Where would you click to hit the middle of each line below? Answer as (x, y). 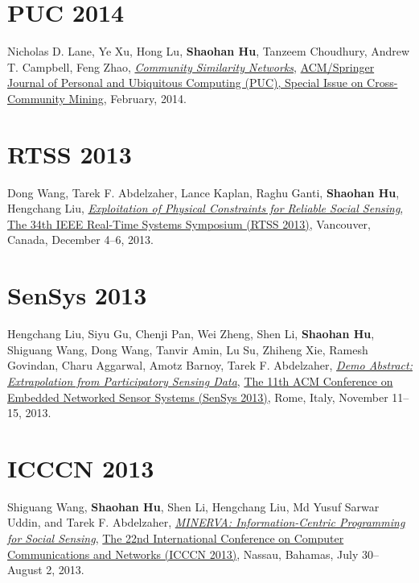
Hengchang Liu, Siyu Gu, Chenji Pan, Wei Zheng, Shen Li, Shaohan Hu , (191, 334)
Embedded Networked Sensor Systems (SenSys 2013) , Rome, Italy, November (198, 397)
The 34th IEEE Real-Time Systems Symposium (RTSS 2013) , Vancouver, (189, 223)
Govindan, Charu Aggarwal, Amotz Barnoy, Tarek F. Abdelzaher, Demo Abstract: (210, 365)
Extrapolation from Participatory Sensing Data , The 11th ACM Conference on (200, 380)
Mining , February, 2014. (127, 98)
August (25, 570)
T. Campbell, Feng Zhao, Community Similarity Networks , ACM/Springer (191, 66)
